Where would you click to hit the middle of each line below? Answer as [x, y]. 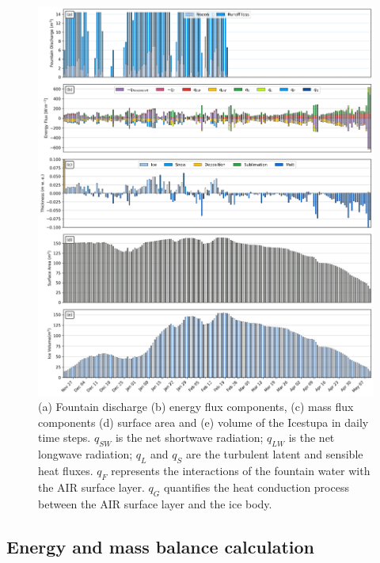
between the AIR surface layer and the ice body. [155, 503]
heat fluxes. [66, 471]
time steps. [65, 437]
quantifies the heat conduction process [256, 487]
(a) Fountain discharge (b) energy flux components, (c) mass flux [196, 407]
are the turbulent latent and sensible [275, 454]
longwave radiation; [85, 454]
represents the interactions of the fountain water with [241, 471]
